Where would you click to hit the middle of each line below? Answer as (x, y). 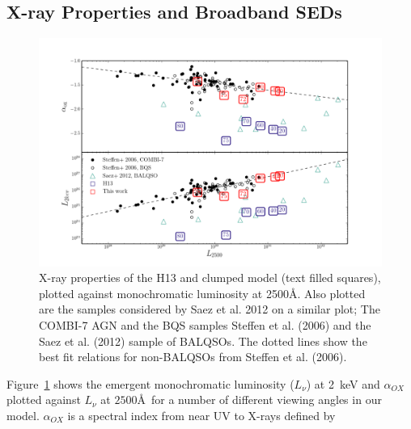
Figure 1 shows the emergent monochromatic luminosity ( (150, 383)
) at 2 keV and (343, 383)
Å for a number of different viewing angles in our (259, 400)
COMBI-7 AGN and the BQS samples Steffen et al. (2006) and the (205, 324)
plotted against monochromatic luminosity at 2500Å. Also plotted (202, 293)
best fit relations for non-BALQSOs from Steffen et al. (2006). (193, 357)
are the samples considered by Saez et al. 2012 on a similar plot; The (210, 309)
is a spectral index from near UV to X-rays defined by (201, 415)
